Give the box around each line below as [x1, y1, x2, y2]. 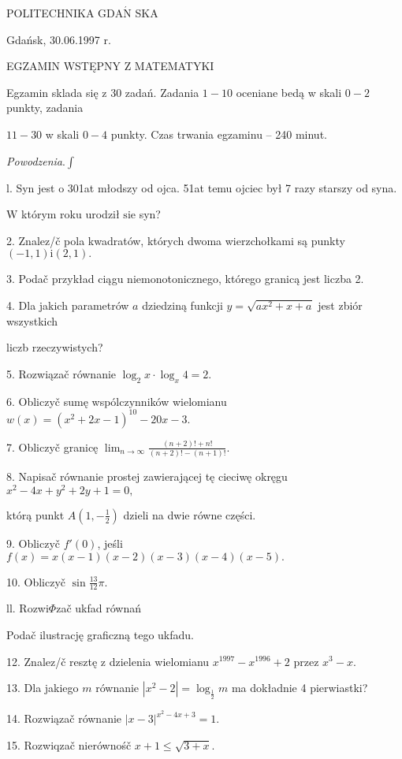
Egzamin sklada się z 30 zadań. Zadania [6, 84, 199, 100]
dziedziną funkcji [142, 296, 223, 313]
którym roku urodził [21, 206, 120, 222]
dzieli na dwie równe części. [123, 506, 256, 523]
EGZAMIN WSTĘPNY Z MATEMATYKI [6, 58, 214, 74]
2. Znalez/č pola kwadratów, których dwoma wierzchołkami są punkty [6, 232, 345, 248]
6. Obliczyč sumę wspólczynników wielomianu [6, 393, 227, 409]
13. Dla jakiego [6, 679, 79, 696]
